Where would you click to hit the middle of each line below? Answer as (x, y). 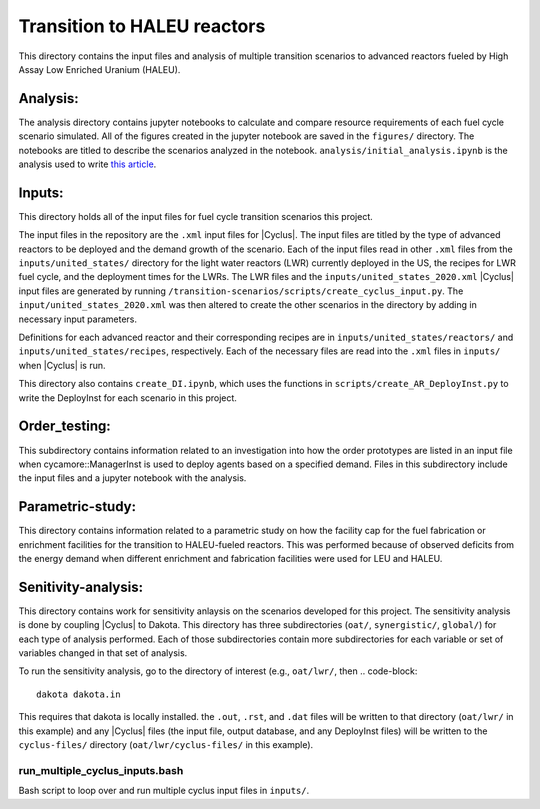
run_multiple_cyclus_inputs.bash (101, 770)
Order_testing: (65, 426)
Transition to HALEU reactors (142, 26)
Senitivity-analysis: (81, 586)
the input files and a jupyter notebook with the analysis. (132, 478)
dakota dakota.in (78, 694)
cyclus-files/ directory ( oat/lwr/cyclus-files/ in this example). (166, 745)
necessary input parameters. (77, 319)
